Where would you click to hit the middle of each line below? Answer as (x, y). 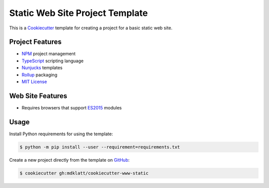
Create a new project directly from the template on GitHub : (69, 160)
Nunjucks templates (42, 68)
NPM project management (49, 54)
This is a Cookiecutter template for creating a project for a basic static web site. (91, 28)
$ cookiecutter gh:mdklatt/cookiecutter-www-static (84, 173)
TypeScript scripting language (53, 61)
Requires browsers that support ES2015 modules (72, 107)
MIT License (34, 82)
